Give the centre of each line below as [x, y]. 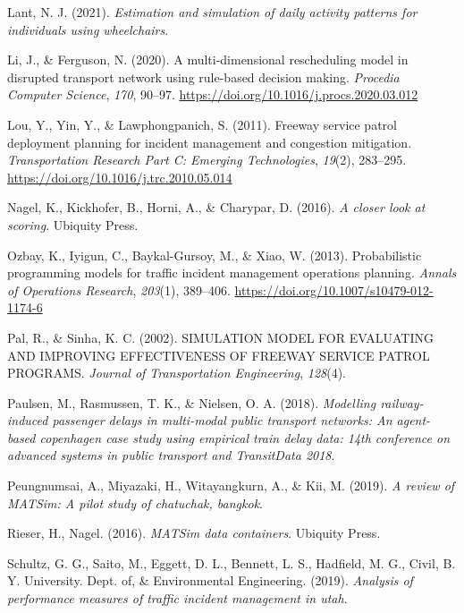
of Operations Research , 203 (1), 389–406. [119, 289]
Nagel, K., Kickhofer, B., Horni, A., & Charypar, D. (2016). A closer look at [216, 207]
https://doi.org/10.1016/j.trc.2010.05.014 [120, 177]
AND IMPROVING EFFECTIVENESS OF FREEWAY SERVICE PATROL [219, 355]
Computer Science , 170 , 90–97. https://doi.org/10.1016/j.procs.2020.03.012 [213, 94]
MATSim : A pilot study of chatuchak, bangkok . [135, 502]
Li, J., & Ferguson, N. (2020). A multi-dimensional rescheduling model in [208, 60]
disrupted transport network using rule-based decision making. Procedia [203, 77]
